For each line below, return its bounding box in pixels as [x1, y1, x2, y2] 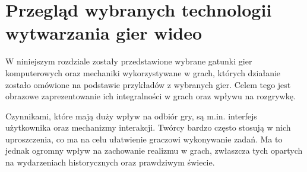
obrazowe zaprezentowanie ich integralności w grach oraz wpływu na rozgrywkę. [5, 90, 296, 102]
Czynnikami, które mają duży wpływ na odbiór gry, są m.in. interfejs [5, 109, 257, 122]
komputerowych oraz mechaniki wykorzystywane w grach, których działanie [5, 66, 281, 79]
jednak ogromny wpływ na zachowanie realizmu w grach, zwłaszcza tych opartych [5, 144, 303, 157]
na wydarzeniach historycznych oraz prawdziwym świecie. [5, 156, 215, 168]
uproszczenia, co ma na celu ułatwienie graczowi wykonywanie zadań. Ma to [5, 132, 283, 145]
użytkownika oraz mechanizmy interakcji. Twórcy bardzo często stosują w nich [5, 121, 291, 134]
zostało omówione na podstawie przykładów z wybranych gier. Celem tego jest [5, 78, 291, 90]
